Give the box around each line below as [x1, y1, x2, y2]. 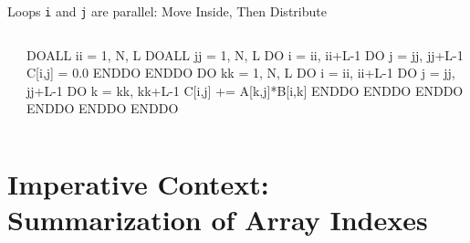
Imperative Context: [7, 165, 269, 203]
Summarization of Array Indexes [7, 201, 428, 238]
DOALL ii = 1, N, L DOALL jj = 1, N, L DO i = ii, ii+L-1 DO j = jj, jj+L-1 [26, 45, 464, 64]
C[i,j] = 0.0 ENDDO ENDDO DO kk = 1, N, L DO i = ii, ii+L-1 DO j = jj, [26, 63, 455, 82]
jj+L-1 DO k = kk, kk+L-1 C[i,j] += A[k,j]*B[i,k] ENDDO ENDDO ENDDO [26, 80, 464, 100]
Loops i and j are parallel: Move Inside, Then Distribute [7, 2, 327, 20]
